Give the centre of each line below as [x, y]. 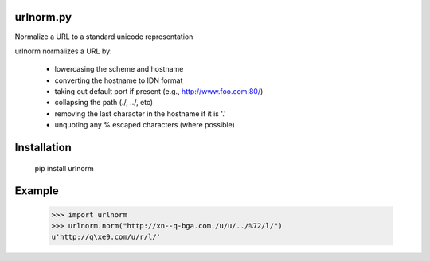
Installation [43, 148]
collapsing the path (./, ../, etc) [104, 103]
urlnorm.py [43, 17]
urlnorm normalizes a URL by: [63, 51]
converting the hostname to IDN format [119, 80]
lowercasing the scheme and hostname [119, 69]
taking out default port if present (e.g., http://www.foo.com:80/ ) [159, 92]
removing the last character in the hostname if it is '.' [140, 113]
